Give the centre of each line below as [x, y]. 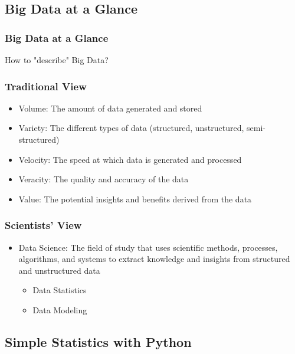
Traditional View [46, 86]
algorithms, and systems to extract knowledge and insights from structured [154, 259]
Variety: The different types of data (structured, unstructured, [131, 128]
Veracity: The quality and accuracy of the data [104, 179]
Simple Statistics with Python [98, 341]
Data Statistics [60, 290]
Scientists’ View [43, 225]
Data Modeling [60, 309]
